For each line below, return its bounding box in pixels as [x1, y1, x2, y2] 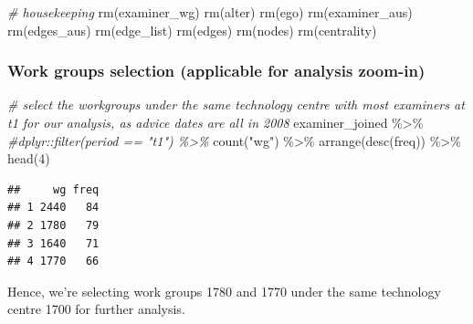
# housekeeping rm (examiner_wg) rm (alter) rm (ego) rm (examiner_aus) [7, 3, 413, 21]
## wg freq [7, 183, 100, 196]
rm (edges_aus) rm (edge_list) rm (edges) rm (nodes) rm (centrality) [7, 20, 377, 39]
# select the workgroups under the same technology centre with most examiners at [7, 95, 465, 114]
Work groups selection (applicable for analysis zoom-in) [7, 59, 426, 82]
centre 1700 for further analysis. [7, 299, 185, 319]
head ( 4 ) [7, 149, 50, 168]
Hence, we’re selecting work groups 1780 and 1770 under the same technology [7, 281, 441, 300]
